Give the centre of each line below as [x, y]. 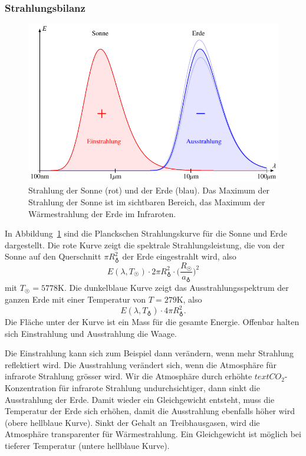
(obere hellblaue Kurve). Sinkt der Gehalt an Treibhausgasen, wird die [132, 422]
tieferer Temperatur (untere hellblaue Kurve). [87, 446]
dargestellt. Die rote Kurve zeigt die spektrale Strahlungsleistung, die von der [145, 245]
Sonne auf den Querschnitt [53, 256]
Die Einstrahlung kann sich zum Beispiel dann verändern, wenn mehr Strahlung [149, 353]
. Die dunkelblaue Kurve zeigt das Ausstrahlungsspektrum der [177, 288]
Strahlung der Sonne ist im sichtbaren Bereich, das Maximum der [147, 202]
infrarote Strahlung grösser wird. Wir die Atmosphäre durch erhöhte [129, 376]
